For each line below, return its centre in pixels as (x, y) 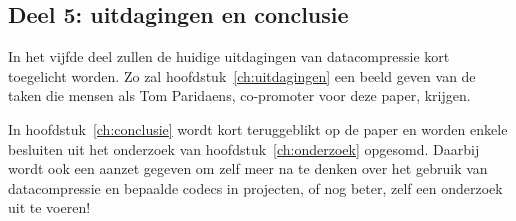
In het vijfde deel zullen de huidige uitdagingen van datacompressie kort (229, 56)
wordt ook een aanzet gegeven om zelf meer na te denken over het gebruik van (248, 168)
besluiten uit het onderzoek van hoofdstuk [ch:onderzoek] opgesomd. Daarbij (244, 148)
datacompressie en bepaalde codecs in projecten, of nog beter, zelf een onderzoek (255, 187)
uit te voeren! (49, 207)
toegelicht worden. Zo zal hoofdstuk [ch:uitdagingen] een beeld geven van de (242, 75)
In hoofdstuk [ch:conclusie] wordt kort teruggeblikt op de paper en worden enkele (258, 128)
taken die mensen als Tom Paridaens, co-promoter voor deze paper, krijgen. (239, 95)
